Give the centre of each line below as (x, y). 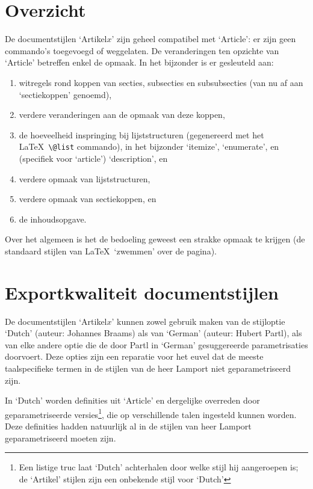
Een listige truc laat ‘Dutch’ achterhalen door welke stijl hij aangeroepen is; (159, 467)
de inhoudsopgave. (53, 219)
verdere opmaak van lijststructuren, (85, 178)
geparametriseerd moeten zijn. (60, 438)
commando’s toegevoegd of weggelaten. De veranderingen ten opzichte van (142, 50)
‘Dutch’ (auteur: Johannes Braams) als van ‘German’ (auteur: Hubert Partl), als (153, 333)
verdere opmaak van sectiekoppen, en (88, 199)
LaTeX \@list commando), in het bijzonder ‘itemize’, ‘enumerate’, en (149, 146)
